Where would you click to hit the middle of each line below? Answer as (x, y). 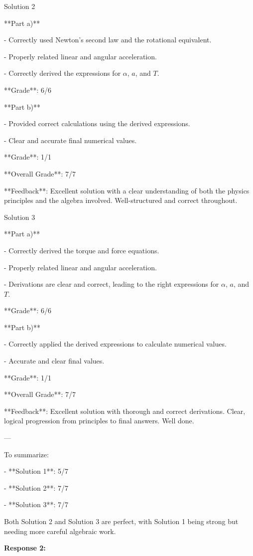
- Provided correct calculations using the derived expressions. (97, 123)
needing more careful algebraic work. (60, 531)
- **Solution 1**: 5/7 (36, 471)
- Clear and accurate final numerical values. (70, 140)
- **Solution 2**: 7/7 (36, 487)
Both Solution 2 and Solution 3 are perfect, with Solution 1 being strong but (121, 521)
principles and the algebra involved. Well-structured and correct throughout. (121, 200)
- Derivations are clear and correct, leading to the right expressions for (112, 284)
